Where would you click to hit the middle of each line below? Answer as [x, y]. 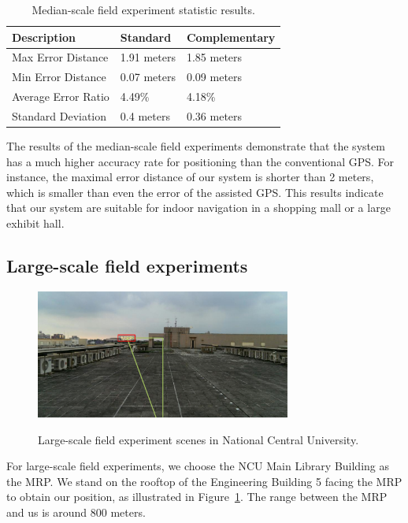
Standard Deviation [59, 115]
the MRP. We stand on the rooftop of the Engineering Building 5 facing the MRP [204, 481]
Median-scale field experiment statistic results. [143, 9]
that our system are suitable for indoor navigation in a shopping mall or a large [198, 208]
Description [44, 37]
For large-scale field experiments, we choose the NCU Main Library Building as [198, 466]
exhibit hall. [35, 223]
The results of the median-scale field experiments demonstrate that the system [196, 146]
